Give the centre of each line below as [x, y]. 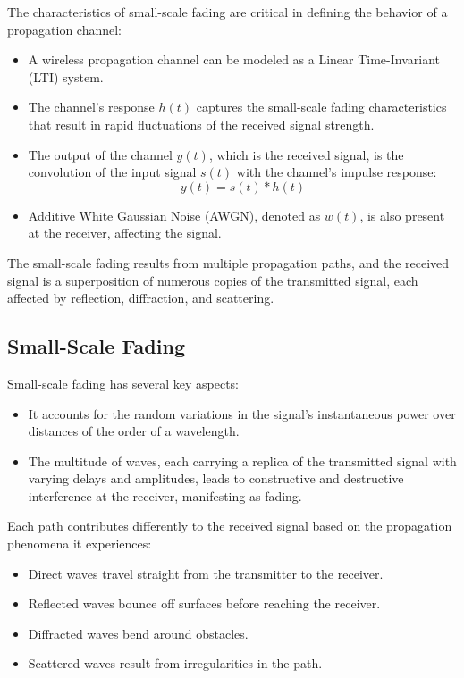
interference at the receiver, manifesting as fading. [165, 495]
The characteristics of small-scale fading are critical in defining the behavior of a [228, 12]
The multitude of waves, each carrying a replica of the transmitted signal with [242, 460]
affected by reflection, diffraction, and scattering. [141, 298]
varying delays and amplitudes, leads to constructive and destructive [216, 478]
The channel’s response [91, 107]
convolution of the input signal [112, 172]
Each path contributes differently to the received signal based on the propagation [230, 526]
